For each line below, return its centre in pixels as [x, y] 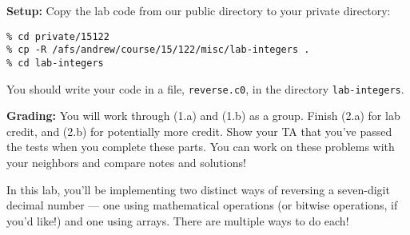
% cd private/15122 [58, 36]
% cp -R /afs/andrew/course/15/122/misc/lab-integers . [158, 50]
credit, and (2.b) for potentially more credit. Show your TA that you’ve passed [199, 131]
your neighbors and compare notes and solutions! [126, 162]
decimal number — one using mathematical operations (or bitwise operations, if [202, 205]
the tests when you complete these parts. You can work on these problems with [201, 147]
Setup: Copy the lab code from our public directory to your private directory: [199, 10]
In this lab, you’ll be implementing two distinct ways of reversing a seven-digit [198, 189]
